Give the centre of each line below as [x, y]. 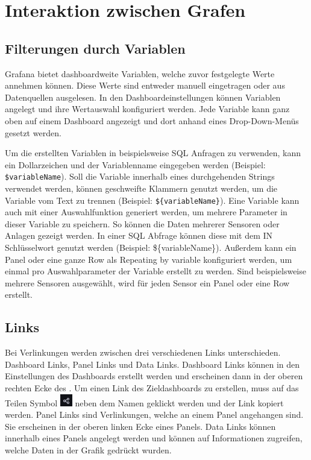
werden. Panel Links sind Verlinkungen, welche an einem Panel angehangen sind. [154, 414]
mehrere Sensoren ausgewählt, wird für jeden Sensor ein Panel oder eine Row [147, 282]
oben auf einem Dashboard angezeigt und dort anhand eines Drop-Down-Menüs [152, 120]
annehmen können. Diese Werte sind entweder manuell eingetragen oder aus [145, 85]
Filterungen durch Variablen [95, 48]
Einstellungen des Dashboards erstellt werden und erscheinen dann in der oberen [154, 376]
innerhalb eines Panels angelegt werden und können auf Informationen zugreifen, [154, 438]
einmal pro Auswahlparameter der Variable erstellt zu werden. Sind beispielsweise [155, 271]
